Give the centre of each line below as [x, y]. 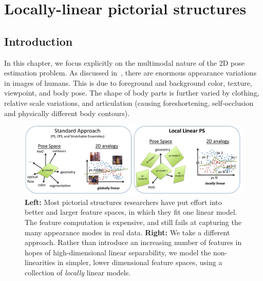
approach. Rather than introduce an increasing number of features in [133, 242]
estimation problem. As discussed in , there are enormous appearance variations [130, 73]
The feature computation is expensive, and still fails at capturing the [133, 222]
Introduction [39, 41]
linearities [40, 262]
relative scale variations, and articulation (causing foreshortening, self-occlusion [129, 102]
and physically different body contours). [67, 113]
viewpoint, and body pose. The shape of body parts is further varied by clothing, [132, 93]
